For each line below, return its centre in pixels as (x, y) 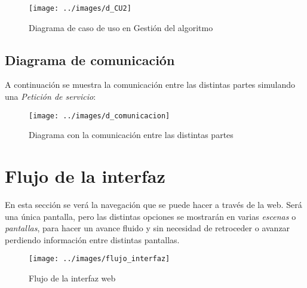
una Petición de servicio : (50, 96)
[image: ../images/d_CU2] (80, 8)
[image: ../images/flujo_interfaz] (99, 259)
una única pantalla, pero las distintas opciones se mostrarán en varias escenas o (151, 216)
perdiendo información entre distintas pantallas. (92, 239)
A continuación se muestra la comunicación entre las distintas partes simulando (150, 85)
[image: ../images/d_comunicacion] (99, 116)
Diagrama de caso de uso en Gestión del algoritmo (121, 27)
